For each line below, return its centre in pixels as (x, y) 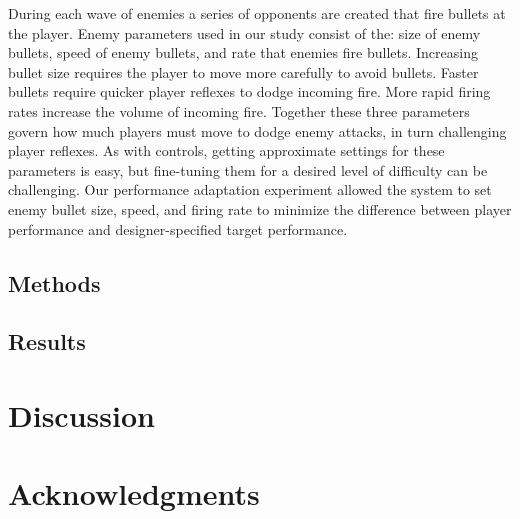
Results (47, 341)
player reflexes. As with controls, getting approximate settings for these (226, 150)
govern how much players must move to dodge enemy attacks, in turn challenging (257, 130)
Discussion (81, 414)
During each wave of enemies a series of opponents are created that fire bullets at (257, 13)
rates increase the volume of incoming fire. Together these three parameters (239, 110)
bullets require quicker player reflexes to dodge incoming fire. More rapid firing (249, 91)
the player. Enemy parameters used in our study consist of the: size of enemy (244, 32)
